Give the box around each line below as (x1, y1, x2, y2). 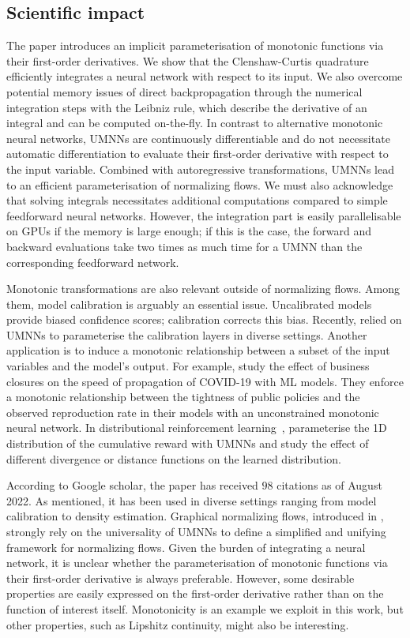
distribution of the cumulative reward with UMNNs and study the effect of (6, 435, 369, 452)
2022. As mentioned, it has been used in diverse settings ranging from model (6, 492, 377, 509)
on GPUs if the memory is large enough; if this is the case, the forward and (6, 223, 372, 239)
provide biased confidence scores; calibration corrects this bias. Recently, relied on (6, 311, 402, 328)
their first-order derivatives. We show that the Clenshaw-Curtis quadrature (6, 52, 369, 69)
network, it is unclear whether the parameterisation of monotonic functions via (6, 554, 388, 571)
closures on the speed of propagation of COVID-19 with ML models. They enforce (6, 373, 404, 389)
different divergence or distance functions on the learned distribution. (6, 450, 341, 467)
